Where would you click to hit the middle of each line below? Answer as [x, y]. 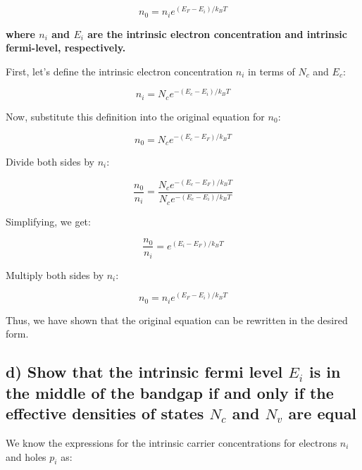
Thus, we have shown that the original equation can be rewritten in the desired [177, 320]
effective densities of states [105, 413]
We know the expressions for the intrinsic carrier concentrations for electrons [171, 442]
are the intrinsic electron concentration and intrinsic [217, 33]
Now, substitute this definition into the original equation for [135, 116]
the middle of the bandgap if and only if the [170, 392]
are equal [323, 413]
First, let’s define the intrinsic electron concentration [119, 71]
